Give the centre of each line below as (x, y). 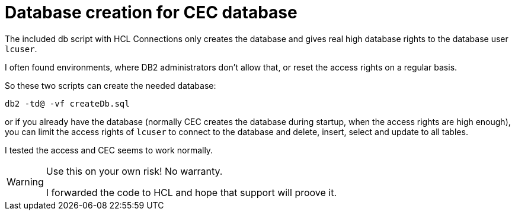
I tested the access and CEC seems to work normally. (109, 150)
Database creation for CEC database (151, 12)
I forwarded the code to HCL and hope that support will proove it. (191, 192)
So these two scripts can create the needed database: (111, 85)
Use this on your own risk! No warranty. (134, 171)
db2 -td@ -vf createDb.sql (67, 103)
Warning (25, 182)
